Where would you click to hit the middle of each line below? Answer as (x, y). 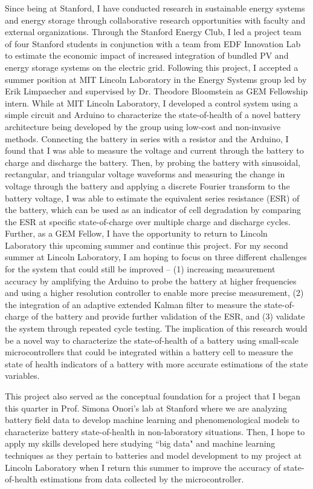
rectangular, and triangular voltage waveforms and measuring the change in (145, 174)
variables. (22, 376)
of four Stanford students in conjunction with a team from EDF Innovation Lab (153, 43)
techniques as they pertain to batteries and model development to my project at (153, 455)
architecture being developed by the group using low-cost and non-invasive (143, 126)
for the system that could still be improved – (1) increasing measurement (140, 269)
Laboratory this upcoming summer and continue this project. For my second (147, 245)
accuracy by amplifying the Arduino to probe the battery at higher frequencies (151, 281)
